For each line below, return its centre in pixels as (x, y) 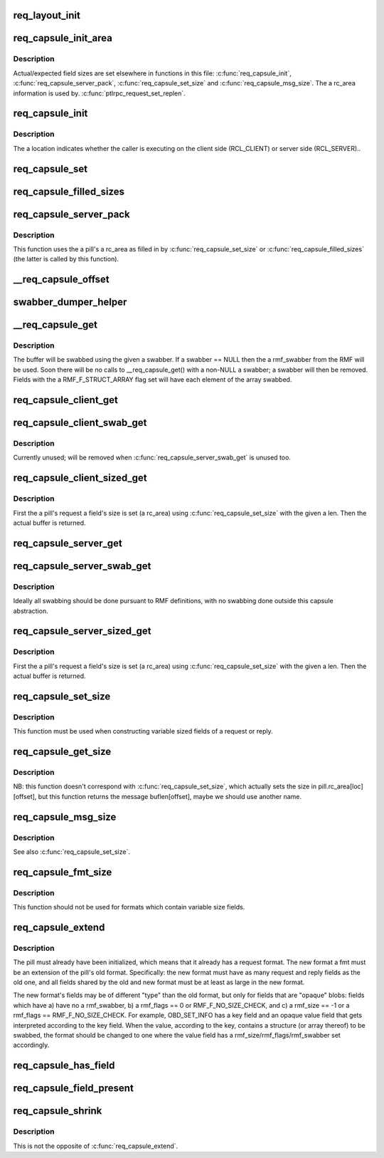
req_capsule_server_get (68, 543)
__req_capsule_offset (61, 280)
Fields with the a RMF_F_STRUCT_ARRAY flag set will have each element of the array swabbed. (153, 380)
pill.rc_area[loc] (341, 786)
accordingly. (31, 1045)
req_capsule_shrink (58, 1111)
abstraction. (31, 611)
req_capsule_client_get (66, 400)
